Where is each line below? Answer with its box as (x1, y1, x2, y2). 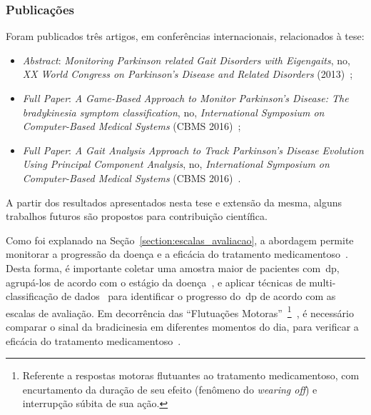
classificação (6, 289, 59, 304)
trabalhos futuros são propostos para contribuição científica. (6, 209, 268, 224)
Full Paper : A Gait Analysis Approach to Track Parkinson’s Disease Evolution (22, 142, 364, 157)
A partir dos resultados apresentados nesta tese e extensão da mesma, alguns (6, 194, 342, 209)
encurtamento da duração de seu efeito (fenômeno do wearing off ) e (22, 381, 317, 396)
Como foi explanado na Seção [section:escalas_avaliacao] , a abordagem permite (6, 232, 354, 247)
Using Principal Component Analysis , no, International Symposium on (22, 156, 330, 171)
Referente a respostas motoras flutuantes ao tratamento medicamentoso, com (22, 368, 360, 383)
